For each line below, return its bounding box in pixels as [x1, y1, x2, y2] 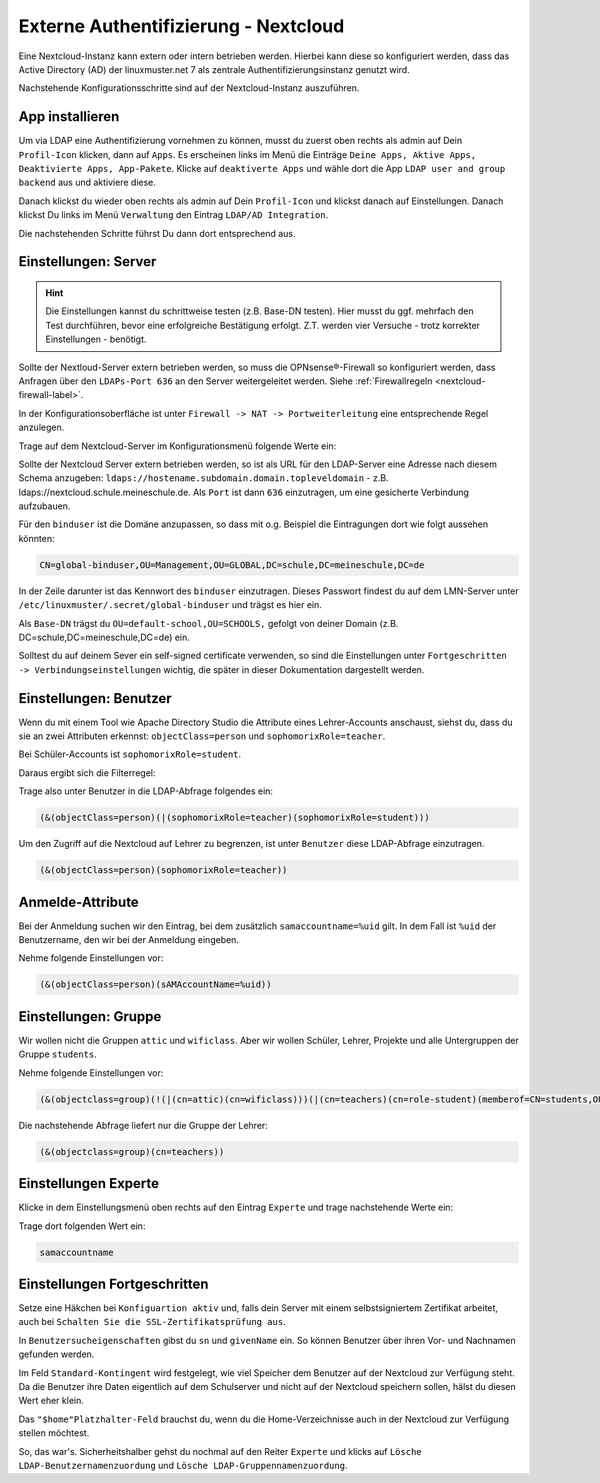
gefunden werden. [18, 1348, 95, 1360]
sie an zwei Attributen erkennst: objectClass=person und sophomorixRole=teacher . [18, 730, 386, 742]
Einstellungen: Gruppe [18, 1008, 162, 1025]
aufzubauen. [18, 500, 71, 512]
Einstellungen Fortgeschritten [18, 1275, 209, 1292]
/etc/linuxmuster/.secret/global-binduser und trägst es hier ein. [18, 599, 322, 611]
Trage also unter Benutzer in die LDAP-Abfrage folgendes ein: [18, 785, 274, 797]
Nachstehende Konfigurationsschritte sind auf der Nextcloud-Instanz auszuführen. [18, 82, 360, 94]
